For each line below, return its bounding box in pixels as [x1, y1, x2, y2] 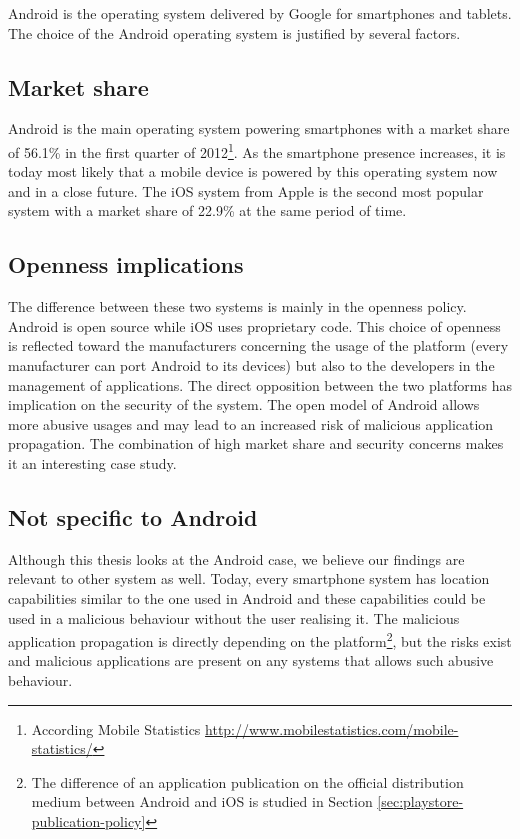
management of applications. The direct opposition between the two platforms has [8, 374, 512, 395]
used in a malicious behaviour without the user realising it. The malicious [8, 607, 460, 628]
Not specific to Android [8, 501, 258, 532]
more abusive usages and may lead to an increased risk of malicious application [8, 413, 494, 434]
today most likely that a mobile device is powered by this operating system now [8, 161, 498, 182]
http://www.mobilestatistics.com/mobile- [205, 718, 459, 739]
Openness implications [8, 249, 244, 280]
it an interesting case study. [8, 452, 177, 473]
